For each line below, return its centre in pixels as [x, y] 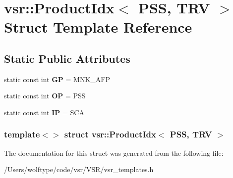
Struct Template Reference [98, 27]
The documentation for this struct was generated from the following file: [114, 153]
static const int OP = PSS [45, 96]
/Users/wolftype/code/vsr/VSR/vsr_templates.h [79, 169]
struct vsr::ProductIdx [110, 134]
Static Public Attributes [67, 58]
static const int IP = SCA [44, 112]
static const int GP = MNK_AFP [57, 79]
